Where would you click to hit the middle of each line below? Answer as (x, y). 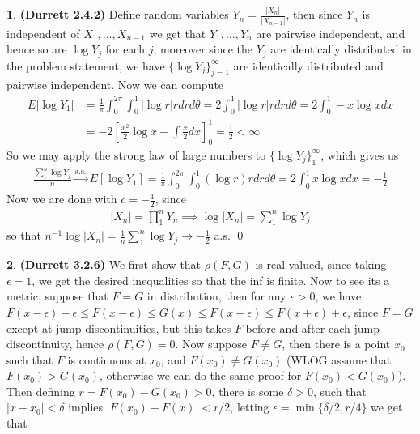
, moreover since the (203, 49)
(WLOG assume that (339, 359)
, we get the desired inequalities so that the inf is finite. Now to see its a (211, 280)
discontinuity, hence (55, 344)
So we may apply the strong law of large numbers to (136, 154)
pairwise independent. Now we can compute (115, 85)
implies (86, 407)
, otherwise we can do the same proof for (201, 375)
